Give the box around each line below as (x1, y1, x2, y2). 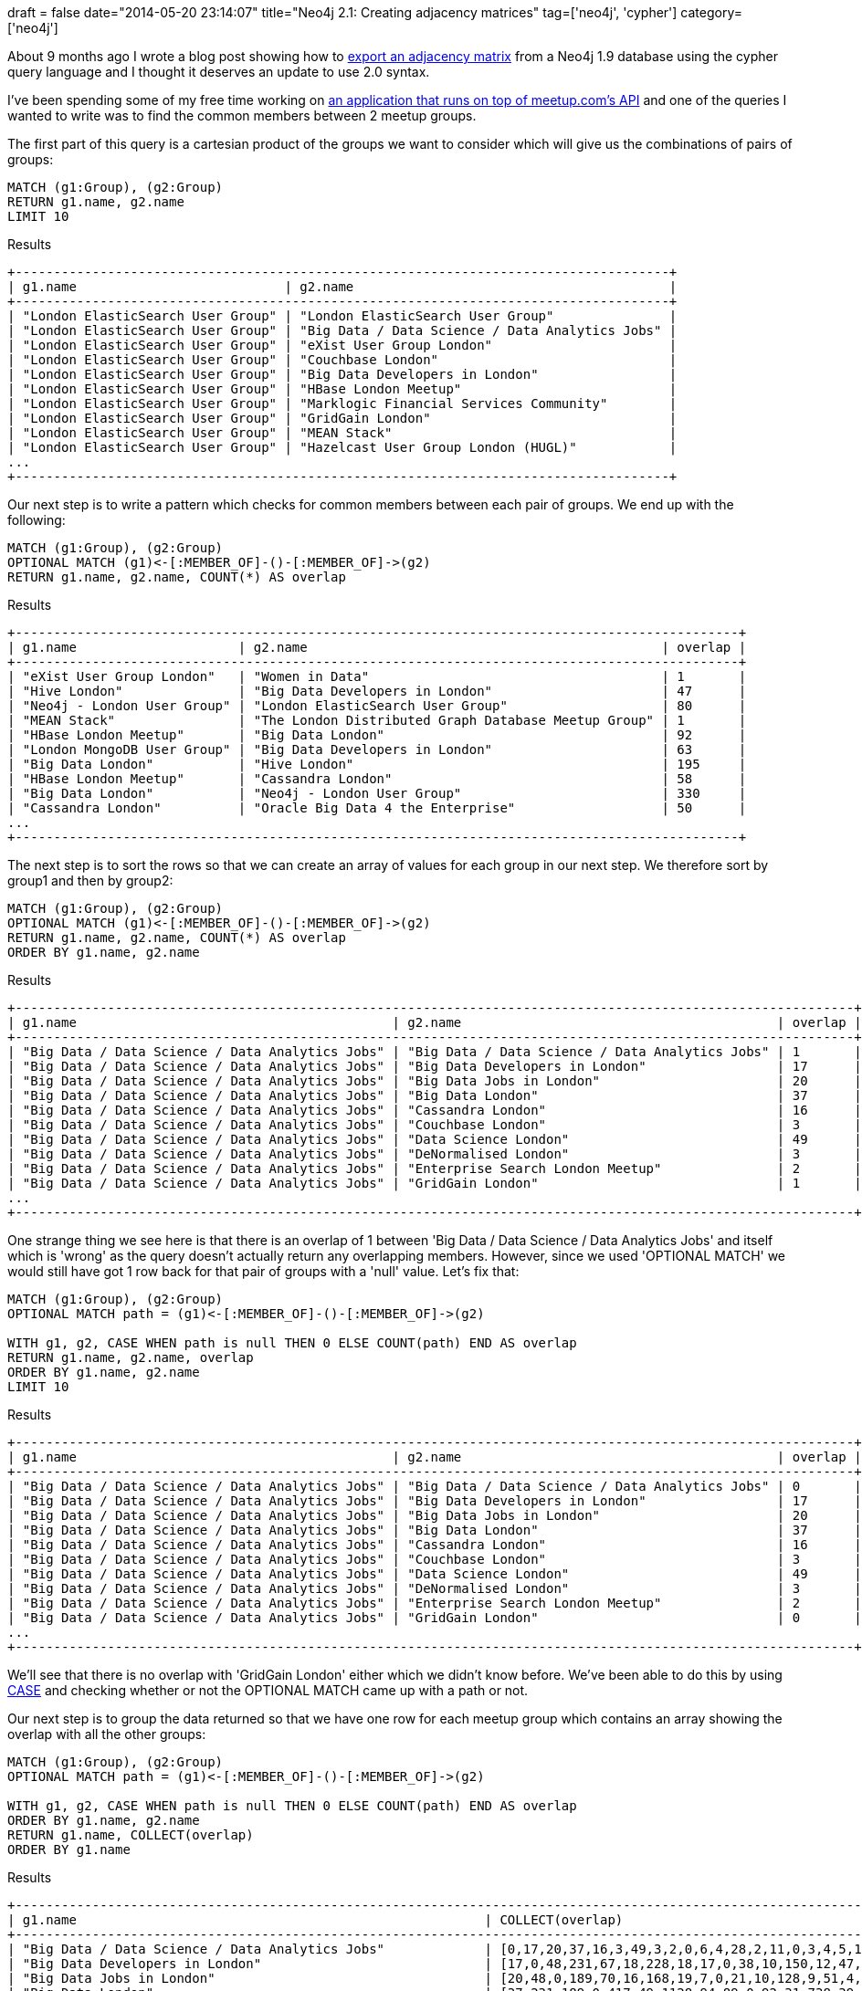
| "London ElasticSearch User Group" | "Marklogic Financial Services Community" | (7, 396, 678, 411)
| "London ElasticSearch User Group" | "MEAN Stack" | (7, 425, 678, 440)
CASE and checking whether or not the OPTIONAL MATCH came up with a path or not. (7, 1682, 529, 1698)
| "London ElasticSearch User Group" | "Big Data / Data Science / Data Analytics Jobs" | (7, 323, 678, 338)
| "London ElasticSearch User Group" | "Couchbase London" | (7, 352, 678, 367)
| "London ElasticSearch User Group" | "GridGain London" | (7, 411, 678, 425)
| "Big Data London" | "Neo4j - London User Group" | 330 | (7, 786, 747, 801)
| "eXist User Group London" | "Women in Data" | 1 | (7, 669, 747, 684)
